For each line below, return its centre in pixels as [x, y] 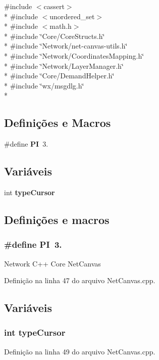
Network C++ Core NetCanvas [52, 263]
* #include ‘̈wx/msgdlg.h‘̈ [44, 85]
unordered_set [72, 16]
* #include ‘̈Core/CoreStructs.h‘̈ [55, 36]
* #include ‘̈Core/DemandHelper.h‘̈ [59, 76]
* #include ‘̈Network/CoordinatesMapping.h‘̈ [74, 55]
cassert [54, 6]
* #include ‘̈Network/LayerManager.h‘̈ [64, 65]
